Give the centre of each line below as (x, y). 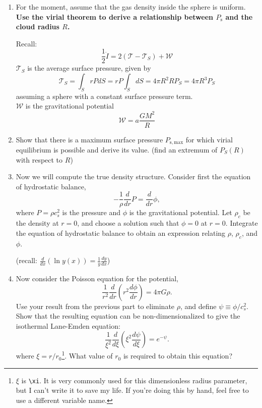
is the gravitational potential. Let (181, 212)
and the (239, 16)
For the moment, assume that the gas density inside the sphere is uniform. (131, 7)
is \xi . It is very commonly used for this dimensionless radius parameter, (134, 380)
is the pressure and (91, 212)
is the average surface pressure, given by (89, 68)
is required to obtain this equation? (178, 356)
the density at (37, 223)
